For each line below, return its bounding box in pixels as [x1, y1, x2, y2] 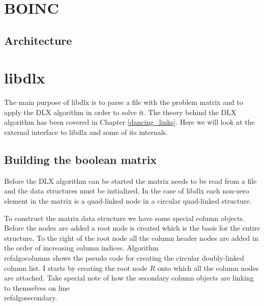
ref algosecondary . [4, 292, 57, 303]
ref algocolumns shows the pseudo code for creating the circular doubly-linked [4, 253, 244, 263]
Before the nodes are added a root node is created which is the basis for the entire [4, 222, 260, 233]
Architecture [4, 32, 72, 48]
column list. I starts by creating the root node [4, 262, 148, 273]
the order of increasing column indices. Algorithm [4, 242, 159, 253]
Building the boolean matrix [4, 152, 157, 168]
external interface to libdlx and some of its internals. [4, 127, 168, 137]
